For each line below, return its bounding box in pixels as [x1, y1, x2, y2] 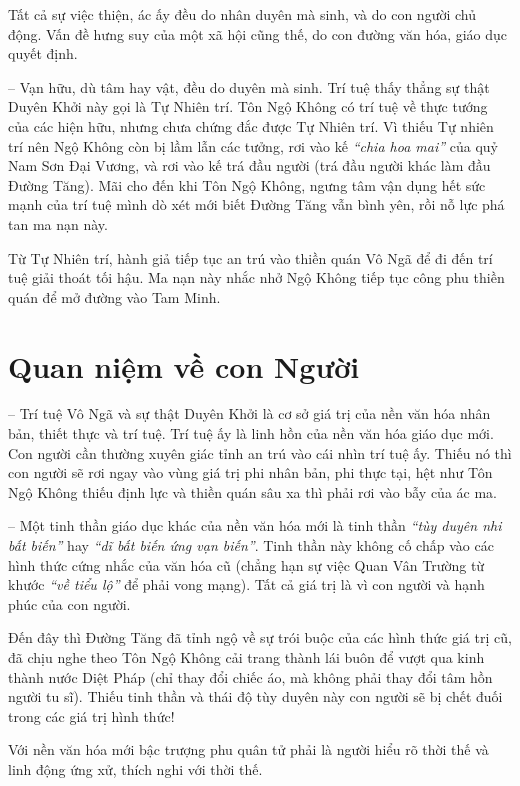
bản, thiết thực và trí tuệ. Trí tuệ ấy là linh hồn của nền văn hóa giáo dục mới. [8, 423, 494, 444]
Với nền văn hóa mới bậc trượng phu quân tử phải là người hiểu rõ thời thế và [8, 739, 489, 760]
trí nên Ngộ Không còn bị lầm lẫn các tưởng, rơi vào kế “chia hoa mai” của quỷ [8, 135, 498, 156]
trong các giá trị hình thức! [8, 705, 175, 726]
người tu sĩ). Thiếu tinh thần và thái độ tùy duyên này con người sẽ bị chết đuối [8, 686, 503, 707]
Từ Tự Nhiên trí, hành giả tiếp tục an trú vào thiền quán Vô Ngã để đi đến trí [8, 247, 493, 268]
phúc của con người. [8, 593, 131, 614]
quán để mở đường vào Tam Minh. [8, 286, 221, 307]
